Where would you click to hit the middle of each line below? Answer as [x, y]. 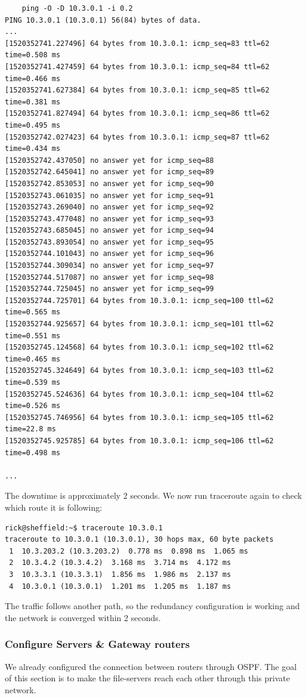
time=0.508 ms [33, 55]
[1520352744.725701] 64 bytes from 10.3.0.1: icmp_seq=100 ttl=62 [139, 300]
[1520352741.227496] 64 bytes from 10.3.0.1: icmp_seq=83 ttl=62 [137, 43]
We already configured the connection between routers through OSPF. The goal [151, 666]
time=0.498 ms [33, 453]
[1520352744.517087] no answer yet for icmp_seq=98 [109, 277]
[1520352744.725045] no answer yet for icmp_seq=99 [109, 289]
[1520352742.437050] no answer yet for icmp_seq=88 [109, 160]
